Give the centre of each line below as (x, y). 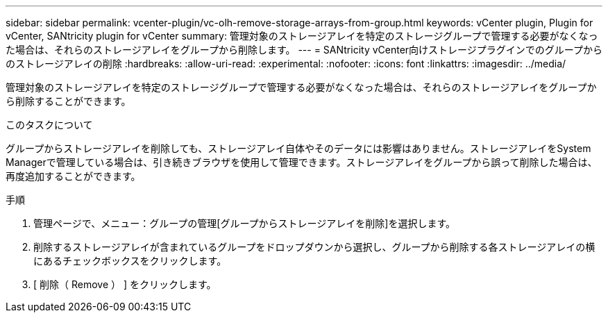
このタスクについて (49, 125)
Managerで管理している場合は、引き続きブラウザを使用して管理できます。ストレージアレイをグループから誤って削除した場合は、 (302, 162)
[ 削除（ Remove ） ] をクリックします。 (125, 284)
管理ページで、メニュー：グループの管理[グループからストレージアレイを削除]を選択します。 (245, 223)
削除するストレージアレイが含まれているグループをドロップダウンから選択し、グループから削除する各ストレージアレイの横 (314, 247)
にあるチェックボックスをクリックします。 (130, 261)
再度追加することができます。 (73, 176)
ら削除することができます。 (68, 101)
